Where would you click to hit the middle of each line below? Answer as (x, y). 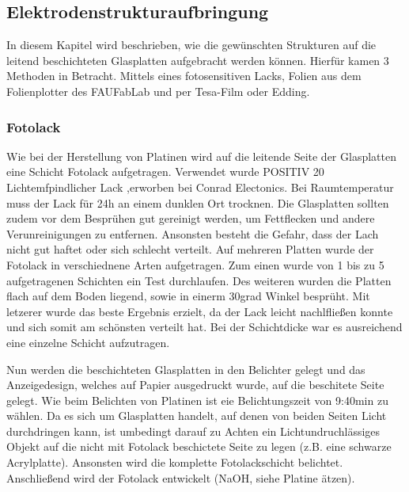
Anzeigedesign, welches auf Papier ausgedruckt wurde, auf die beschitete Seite (195, 385)
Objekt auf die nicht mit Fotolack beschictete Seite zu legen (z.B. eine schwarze (199, 446)
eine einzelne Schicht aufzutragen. (88, 342)
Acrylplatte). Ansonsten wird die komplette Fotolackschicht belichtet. (175, 462)
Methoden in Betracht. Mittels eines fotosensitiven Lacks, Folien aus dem (184, 76)
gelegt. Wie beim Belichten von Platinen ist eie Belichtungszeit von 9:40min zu (197, 400)
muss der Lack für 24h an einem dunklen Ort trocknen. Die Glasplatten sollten (198, 202)
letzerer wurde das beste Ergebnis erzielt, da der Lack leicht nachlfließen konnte (200, 311)
